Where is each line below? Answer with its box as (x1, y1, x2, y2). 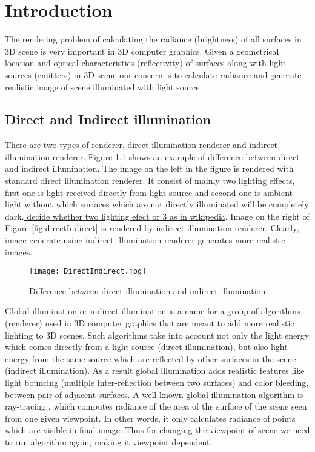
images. (5, 245, 33, 258)
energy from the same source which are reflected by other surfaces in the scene (5, 352, 296, 365)
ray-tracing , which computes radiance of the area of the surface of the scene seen (5, 400, 307, 413)
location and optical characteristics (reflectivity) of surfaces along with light (5, 56, 287, 69)
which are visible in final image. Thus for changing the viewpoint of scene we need (5, 423, 310, 436)
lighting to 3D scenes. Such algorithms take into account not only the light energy (5, 328, 310, 341)
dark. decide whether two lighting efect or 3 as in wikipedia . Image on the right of (5, 209, 310, 222)
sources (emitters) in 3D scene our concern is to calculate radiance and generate (5, 68, 302, 81)
